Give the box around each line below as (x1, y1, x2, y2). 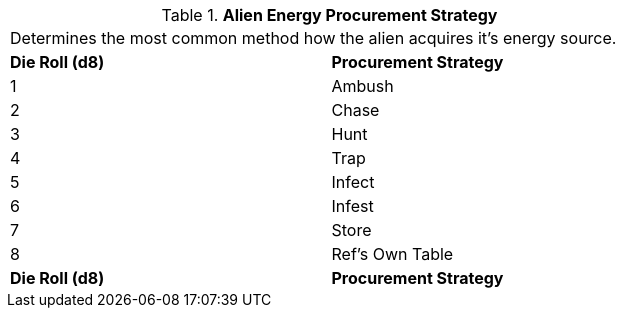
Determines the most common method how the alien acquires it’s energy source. (10, 28, 617, 48)
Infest (331, 196, 374, 216)
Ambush (331, 76, 394, 96)
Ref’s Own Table (331, 244, 454, 264)
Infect (331, 172, 375, 192)
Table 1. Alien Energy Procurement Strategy (161, 5, 498, 25)
